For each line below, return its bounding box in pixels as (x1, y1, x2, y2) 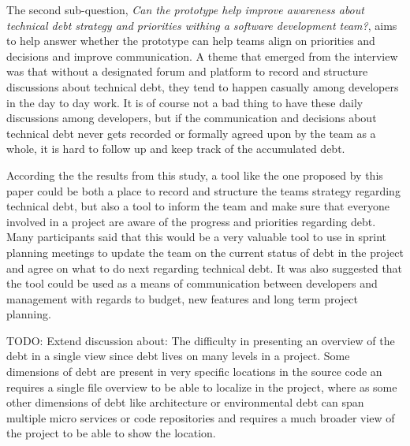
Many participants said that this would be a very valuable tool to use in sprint (6, 229, 386, 245)
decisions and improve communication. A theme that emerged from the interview (6, 47, 398, 64)
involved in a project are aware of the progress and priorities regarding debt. (6, 213, 376, 229)
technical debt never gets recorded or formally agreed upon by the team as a (6, 125, 376, 141)
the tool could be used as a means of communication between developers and (6, 275, 378, 292)
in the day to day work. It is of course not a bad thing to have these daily (6, 94, 363, 110)
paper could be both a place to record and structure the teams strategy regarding (6, 182, 401, 199)
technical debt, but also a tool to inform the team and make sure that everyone (6, 198, 389, 214)
